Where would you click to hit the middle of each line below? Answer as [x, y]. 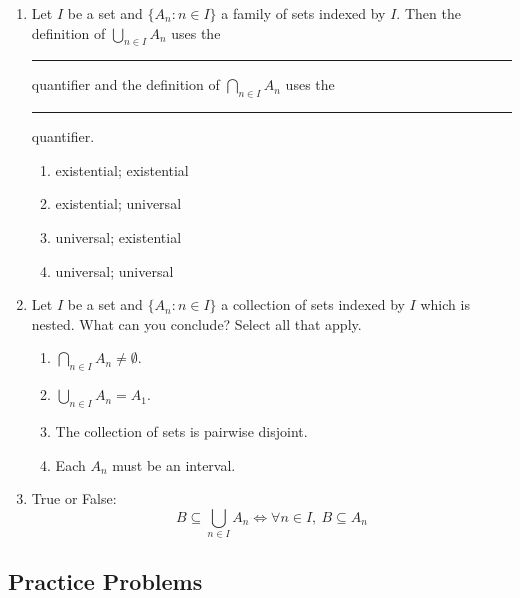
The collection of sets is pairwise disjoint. [181, 430]
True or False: [74, 498]
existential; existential [122, 169]
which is [445, 304]
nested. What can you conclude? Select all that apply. [196, 323]
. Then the [428, 13]
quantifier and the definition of [125, 84]
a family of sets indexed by [303, 13]
